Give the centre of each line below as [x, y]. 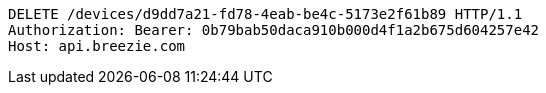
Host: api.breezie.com [97, 46]
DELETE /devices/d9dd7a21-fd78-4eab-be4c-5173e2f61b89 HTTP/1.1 [265, 14]
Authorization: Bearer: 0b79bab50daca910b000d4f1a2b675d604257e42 [274, 30]
